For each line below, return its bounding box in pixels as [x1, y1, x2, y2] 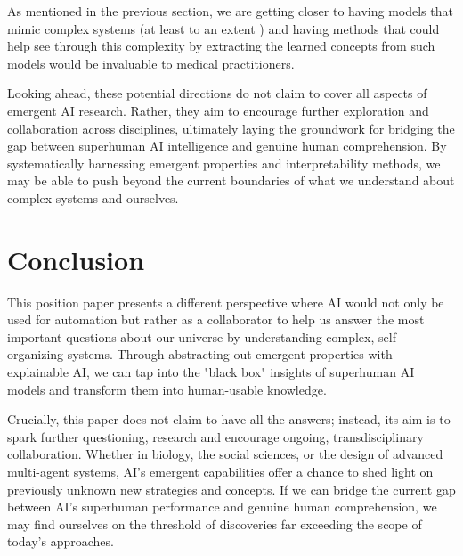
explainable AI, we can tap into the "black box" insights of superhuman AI [7, 363, 415, 381]
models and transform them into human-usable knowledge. [7, 380, 327, 398]
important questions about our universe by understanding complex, [7, 327, 375, 346]
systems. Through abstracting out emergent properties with [67, 345, 393, 364]
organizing [7, 345, 64, 364]
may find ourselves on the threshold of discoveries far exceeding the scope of [7, 514, 422, 533]
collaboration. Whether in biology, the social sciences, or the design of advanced [7, 445, 443, 463]
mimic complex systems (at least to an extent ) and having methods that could [7, 19, 440, 37]
